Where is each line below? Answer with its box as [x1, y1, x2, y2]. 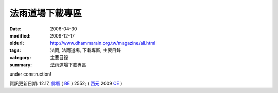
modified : [9, 32, 31, 39]
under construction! [9, 71, 51, 77]
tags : [9, 47, 21, 53]
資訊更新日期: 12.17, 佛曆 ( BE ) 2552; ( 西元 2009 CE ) [9, 80, 123, 87]
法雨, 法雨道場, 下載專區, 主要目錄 [50, 47, 121, 53]
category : [9, 54, 31, 61]
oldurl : [9, 40, 24, 46]
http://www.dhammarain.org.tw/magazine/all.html [50, 40, 156, 46]
